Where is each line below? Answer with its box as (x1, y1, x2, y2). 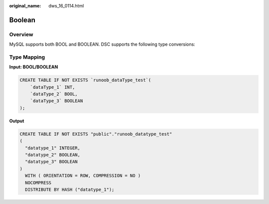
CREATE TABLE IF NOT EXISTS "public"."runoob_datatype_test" (19, 131, 172, 136)
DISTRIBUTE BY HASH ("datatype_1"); (25, 187, 115, 192)
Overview (9, 31, 33, 38)
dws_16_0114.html (48, 3, 84, 8)
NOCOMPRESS (25, 180, 52, 186)
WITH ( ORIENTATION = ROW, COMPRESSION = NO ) (25, 173, 141, 179)
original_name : (9, 3, 41, 8)
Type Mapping (9, 54, 45, 61)
